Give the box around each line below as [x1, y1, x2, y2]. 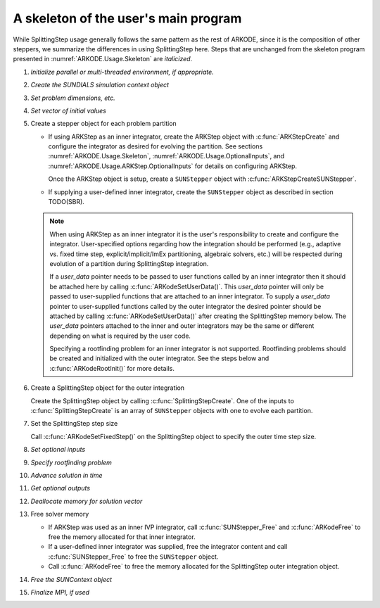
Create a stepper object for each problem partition [30, 120, 177, 128]
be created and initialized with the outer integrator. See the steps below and [49, 354, 270, 362]
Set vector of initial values [30, 106, 107, 115]
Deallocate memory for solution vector [30, 497, 143, 505]
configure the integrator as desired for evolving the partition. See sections [48, 142, 263, 151]
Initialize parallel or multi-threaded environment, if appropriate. [30, 68, 214, 76]
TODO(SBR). [48, 198, 84, 206]
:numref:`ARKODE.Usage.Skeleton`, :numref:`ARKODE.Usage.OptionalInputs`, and [48, 152, 285, 160]
